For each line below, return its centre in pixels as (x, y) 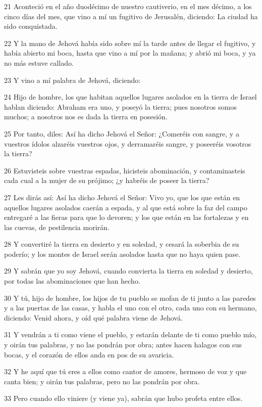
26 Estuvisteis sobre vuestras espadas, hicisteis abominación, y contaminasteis (125, 170)
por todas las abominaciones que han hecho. (72, 281)
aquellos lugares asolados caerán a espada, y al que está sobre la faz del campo (126, 207)
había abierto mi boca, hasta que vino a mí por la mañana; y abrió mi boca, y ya (130, 53)
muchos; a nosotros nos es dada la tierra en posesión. (86, 117)
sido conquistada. (31, 26)
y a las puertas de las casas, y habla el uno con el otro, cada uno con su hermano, (130, 308)
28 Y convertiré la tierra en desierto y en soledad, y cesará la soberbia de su (122, 244)
